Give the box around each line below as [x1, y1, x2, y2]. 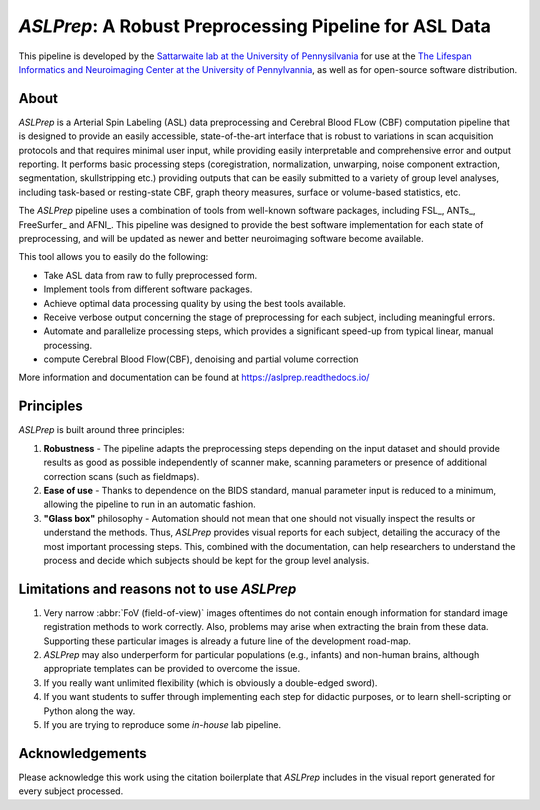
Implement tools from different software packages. [43, 283, 253, 295]
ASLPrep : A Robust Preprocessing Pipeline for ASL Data [18, 15, 492, 37]
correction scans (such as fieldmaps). [43, 470, 200, 482]
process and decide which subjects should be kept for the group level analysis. [43, 554, 370, 566]
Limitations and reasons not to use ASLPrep [18, 580, 297, 597]
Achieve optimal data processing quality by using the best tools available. [43, 297, 347, 309]
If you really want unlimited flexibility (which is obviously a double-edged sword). [43, 676, 378, 689]
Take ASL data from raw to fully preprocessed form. [43, 269, 258, 281]
